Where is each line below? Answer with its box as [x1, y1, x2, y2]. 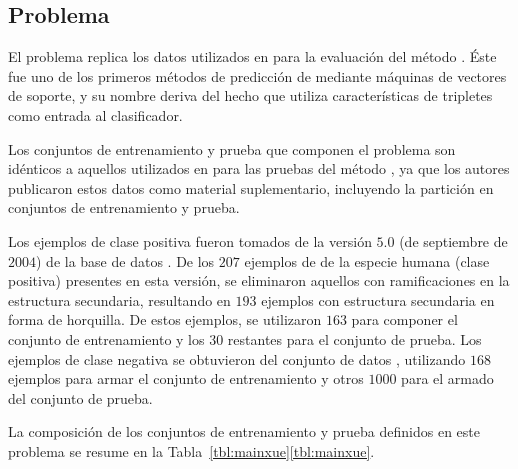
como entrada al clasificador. [8, 104, 183, 125]
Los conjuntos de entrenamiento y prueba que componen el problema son [8, 138, 456, 159]
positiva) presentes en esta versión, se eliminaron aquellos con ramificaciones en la [8, 270, 510, 291]
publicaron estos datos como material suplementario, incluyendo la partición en [8, 177, 494, 198]
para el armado [401, 368, 494, 389]
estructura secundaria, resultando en [8, 289, 231, 310]
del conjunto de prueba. [8, 387, 153, 408]
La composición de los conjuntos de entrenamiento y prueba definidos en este [8, 421, 480, 442]
